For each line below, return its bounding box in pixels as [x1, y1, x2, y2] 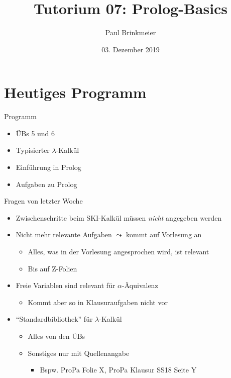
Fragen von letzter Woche [4, 196, 83, 206]
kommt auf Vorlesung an [126, 229, 202, 240]
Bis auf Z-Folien [28, 263, 77, 273]
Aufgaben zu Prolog [16, 178, 77, 189]
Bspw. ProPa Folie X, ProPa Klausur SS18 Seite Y [40, 364, 197, 375]
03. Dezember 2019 [101, 44, 160, 54]
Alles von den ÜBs [28, 330, 85, 341]
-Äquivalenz [122, 280, 158, 291]
